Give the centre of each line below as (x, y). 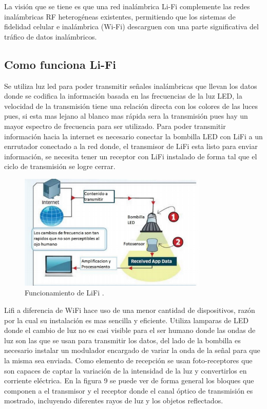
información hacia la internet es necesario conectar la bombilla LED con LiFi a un (133, 136)
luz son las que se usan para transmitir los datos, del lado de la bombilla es (122, 340)
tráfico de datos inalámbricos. (51, 36)
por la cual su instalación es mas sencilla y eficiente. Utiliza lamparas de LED (126, 320)
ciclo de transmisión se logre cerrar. (60, 166)
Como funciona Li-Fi (60, 64)
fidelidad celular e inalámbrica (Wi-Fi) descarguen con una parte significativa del (131, 26)
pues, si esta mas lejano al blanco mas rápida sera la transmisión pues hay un (126, 116)
